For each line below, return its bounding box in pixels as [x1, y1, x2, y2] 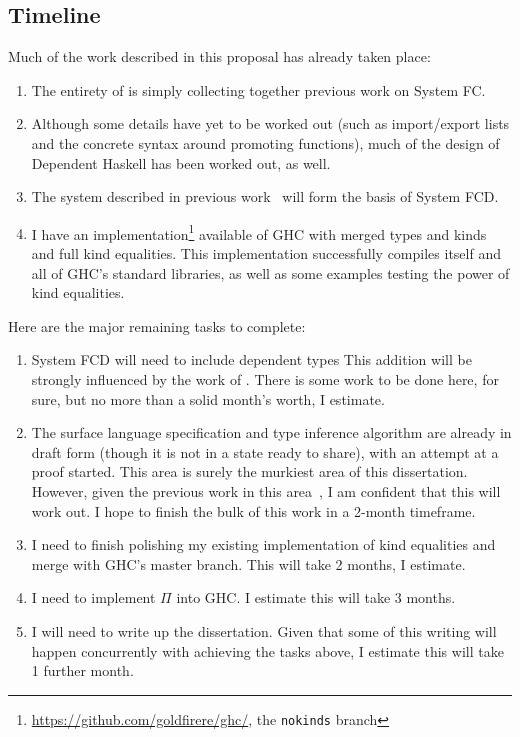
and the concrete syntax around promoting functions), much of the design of [31, 132, 500, 153]
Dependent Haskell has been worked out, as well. [31, 152, 331, 173]
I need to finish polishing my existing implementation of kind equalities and [31, 534, 496, 555]
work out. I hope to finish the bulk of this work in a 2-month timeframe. [31, 500, 476, 521]
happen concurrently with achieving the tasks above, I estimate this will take [31, 640, 504, 661]
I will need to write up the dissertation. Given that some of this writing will [31, 620, 497, 641]
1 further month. [31, 660, 134, 681]
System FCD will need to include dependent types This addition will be [31, 349, 472, 370]
